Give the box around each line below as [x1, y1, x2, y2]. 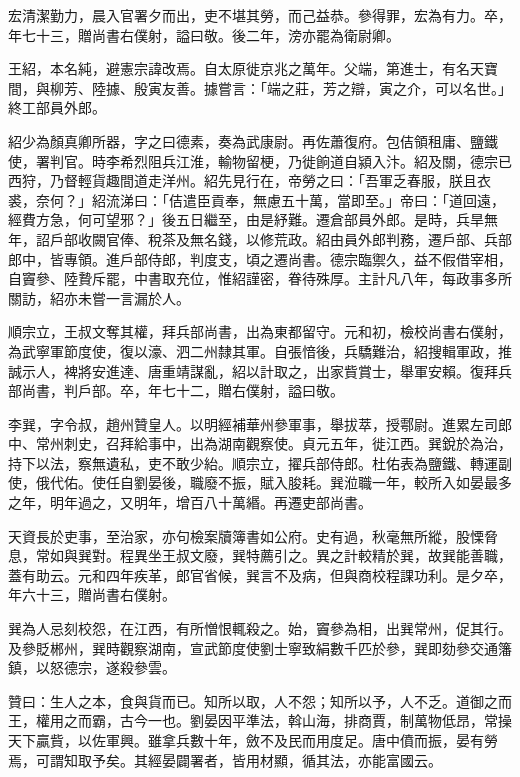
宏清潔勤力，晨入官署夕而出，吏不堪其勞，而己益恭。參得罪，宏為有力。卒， [8, 5, 512, 25]
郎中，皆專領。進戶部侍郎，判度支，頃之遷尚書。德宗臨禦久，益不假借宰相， [8, 248, 512, 269]
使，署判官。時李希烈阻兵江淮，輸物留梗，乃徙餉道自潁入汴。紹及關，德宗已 [8, 150, 512, 171]
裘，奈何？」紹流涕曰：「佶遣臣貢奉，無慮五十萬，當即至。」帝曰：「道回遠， [8, 189, 505, 210]
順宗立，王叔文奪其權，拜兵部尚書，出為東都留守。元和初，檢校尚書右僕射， [8, 321, 512, 342]
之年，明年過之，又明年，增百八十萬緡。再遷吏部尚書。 [8, 492, 372, 513]
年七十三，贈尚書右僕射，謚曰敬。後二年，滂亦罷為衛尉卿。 [8, 24, 400, 45]
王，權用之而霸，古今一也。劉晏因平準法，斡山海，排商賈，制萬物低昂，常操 [8, 710, 512, 731]
